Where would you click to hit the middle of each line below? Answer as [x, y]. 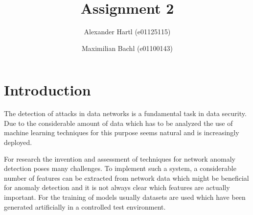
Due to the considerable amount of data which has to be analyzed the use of [118, 123]
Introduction [47, 90]
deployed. [18, 142]
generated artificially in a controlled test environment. [85, 206]
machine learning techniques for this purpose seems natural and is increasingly [122, 132]
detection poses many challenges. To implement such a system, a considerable [120, 168]
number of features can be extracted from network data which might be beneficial [126, 178]
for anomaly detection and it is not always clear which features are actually [117, 187]
